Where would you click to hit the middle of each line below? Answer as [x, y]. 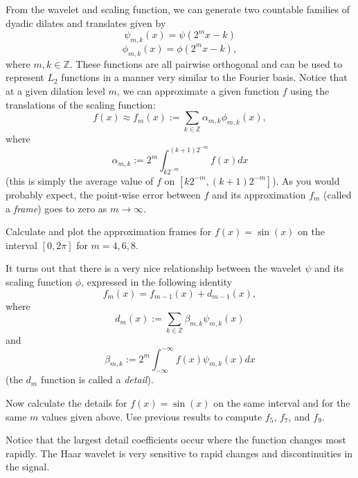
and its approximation [259, 194]
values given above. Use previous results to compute [152, 416]
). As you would [306, 180]
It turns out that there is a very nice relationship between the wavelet [154, 268]
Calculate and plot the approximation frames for [109, 231]
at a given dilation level [55, 90]
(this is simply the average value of [80, 180]
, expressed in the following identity [157, 281]
